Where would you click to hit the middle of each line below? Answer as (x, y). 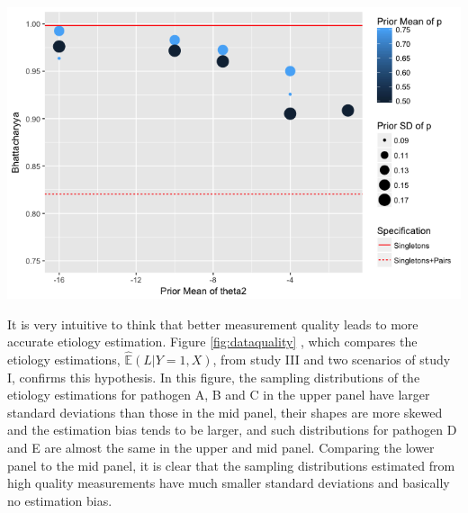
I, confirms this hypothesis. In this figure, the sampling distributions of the (214, 377)
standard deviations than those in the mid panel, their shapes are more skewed (225, 412)
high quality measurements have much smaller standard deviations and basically (229, 483)
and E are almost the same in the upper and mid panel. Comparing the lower (221, 447)
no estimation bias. (60, 500)
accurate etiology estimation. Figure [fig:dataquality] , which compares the (212, 342)
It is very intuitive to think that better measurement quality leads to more (213, 324)
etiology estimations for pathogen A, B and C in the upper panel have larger (219, 395)
